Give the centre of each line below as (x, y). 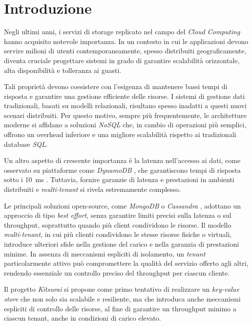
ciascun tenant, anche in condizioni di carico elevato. (83, 318)
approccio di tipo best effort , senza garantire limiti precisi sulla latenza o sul (118, 215)
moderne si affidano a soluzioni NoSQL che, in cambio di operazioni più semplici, (125, 125)
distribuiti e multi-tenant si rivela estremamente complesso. (93, 189)
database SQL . (26, 144)
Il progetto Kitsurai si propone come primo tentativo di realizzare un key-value (122, 289)
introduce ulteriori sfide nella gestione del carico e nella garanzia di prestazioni (122, 244)
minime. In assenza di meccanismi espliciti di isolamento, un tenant (105, 253)
